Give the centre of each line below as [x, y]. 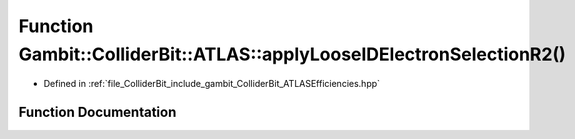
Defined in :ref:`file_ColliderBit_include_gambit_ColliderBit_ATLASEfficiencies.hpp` [211, 84]
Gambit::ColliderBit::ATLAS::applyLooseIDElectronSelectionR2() [292, 54]
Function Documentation [97, 112]
